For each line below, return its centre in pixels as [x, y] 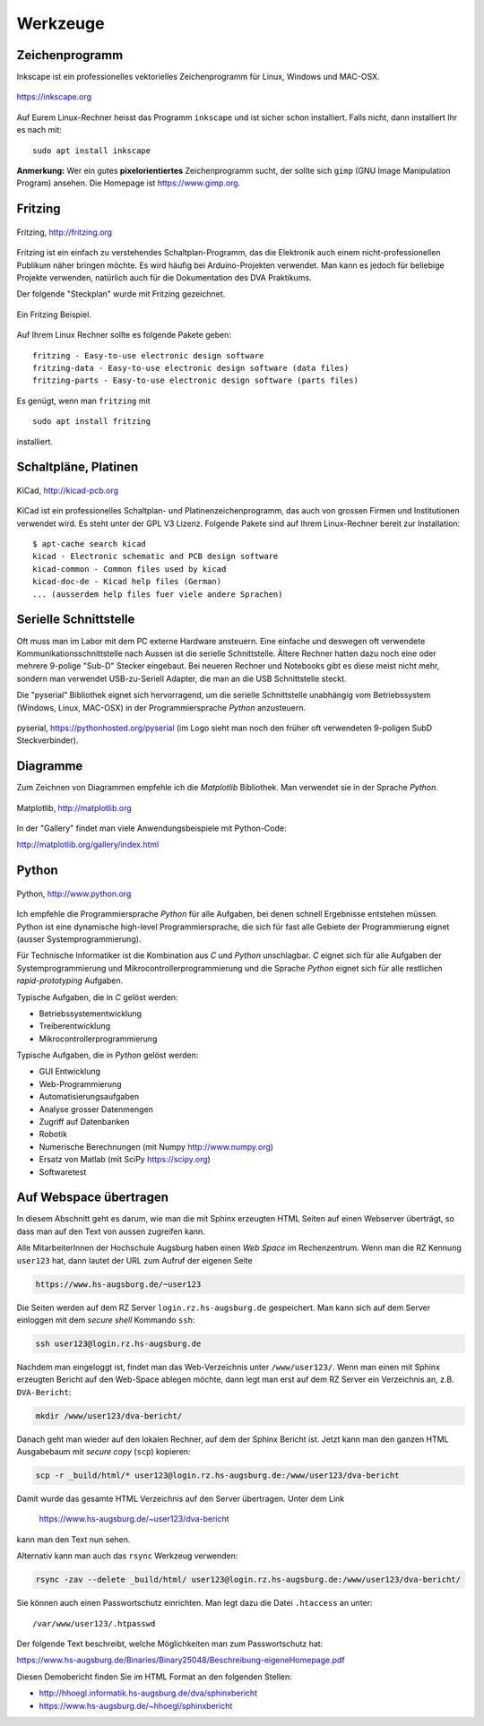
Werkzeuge [60, 23]
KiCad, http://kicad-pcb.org [68, 490]
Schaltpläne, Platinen [78, 467]
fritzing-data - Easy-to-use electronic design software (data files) [191, 368]
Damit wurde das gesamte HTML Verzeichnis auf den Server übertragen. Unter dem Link [181, 1499]
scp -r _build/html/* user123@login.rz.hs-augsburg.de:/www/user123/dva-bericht [217, 1476]
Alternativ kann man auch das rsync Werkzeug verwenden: [127, 1556]
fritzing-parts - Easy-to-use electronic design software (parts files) [195, 380]
